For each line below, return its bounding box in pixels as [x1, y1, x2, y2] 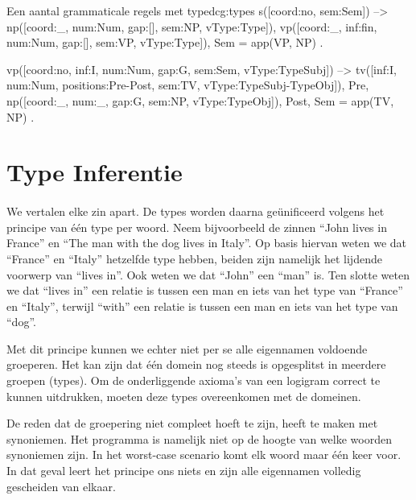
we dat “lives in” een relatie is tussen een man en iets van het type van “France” [6, 282, 403, 299]
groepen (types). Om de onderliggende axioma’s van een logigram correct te [6, 372, 381, 389]
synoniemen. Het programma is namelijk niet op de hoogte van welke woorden [6, 430, 392, 447]
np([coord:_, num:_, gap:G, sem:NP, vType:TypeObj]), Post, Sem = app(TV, [6, 92, 394, 109]
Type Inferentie [6, 155, 183, 188]
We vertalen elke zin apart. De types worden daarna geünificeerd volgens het [6, 203, 385, 220]
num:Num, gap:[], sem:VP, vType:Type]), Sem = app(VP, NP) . [6, 34, 323, 51]
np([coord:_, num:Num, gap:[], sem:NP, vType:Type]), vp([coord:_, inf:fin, [6, 18, 377, 35]
